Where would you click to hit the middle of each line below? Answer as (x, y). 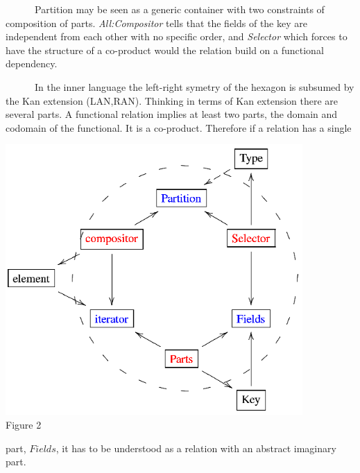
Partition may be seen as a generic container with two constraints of (179, 9)
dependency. (32, 63)
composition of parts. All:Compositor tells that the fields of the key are (156, 23)
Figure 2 (24, 424)
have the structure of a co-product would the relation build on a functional (165, 50)
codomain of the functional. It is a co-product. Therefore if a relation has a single (179, 127)
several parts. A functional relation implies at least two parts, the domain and (172, 114)
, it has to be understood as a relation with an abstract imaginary (196, 448)
